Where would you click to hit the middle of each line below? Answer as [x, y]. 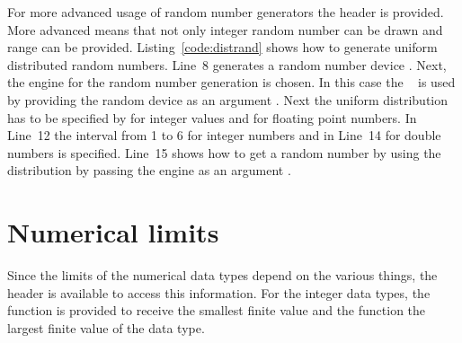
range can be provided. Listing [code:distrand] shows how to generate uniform [222, 47]
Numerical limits [113, 232]
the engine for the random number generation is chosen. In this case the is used [231, 82]
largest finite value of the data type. [106, 327]
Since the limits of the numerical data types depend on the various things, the [222, 275]
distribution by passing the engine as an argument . [149, 170]
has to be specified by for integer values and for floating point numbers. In [212, 117]
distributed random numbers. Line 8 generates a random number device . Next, [227, 64]
